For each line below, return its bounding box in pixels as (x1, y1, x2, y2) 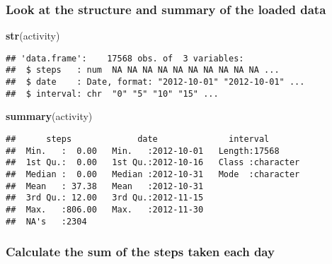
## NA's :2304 (6, 216, 87, 227)
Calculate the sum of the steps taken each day (6, 243, 275, 260)
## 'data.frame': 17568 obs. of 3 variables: (6, 53, 244, 64)
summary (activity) (6, 109, 93, 124)
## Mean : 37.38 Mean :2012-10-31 (6, 181, 204, 191)
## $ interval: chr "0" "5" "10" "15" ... (6, 88, 219, 99)
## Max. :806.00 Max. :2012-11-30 (6, 204, 204, 215)
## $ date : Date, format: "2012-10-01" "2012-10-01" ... (6, 77, 305, 88)
